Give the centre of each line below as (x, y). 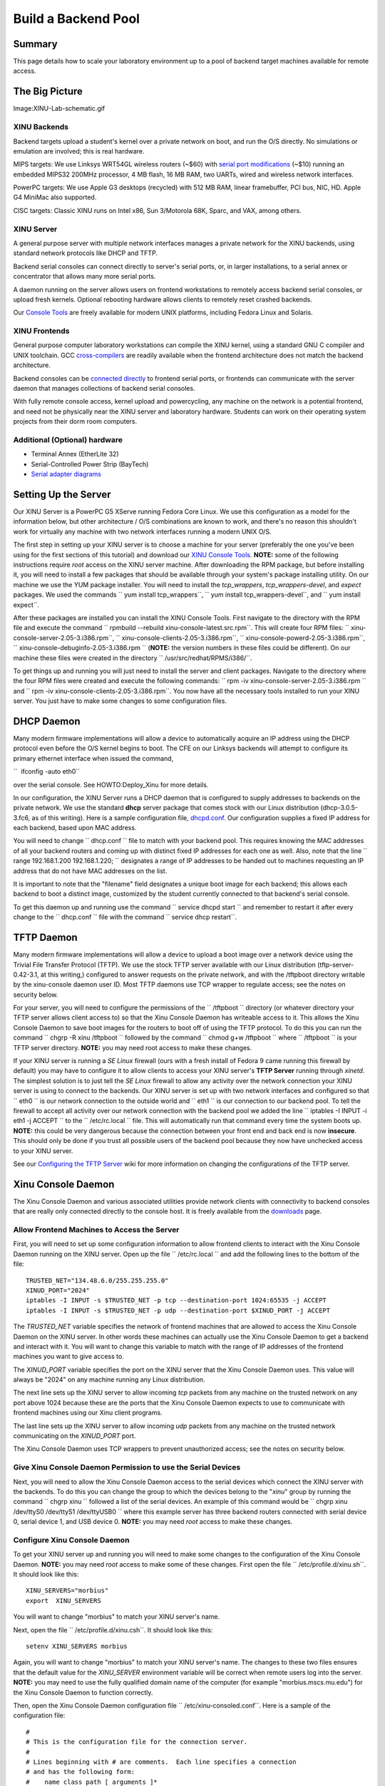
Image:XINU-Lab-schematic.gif (59, 109)
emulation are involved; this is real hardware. (79, 151)
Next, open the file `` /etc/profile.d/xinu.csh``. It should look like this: (113, 1630)
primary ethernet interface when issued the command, (93, 758)
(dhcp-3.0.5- (339, 808)
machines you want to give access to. (68, 1357)
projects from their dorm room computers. (75, 421)
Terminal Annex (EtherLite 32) (75, 454)
